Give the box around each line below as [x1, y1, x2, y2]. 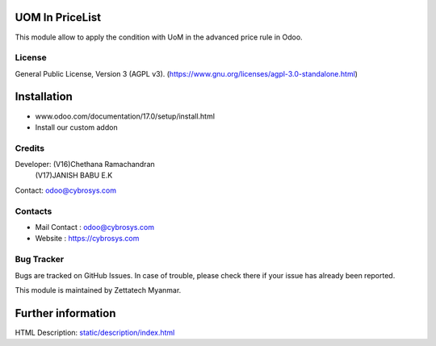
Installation [15, 90, 73, 104]
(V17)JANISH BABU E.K [35, 170, 113, 181]
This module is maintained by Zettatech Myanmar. [15, 285, 182, 294]
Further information [15, 306, 116, 320]
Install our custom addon [35, 122, 118, 132]
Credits [15, 142, 44, 153]
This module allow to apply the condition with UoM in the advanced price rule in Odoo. [15, 32, 303, 42]
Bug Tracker [15, 254, 65, 265]
